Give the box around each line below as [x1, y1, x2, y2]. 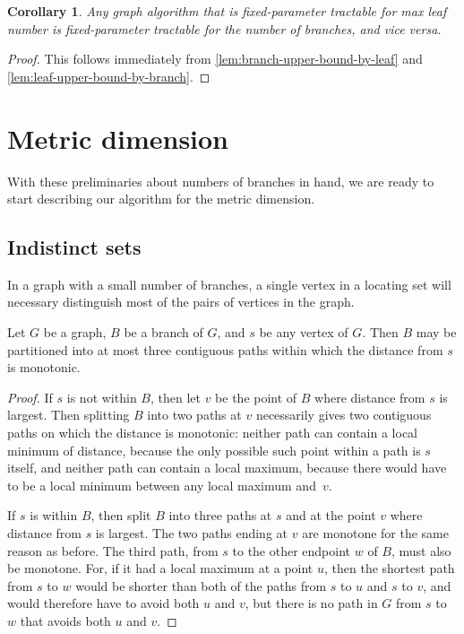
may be [416, 323, 457, 342]
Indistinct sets [7, 233, 142, 261]
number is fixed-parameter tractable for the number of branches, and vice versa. [7, 19, 442, 38]
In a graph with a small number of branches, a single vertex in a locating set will [7, 274, 451, 293]
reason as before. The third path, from [7, 541, 219, 560]
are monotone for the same [302, 524, 449, 543]
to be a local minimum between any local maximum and [7, 475, 316, 494]
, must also [391, 541, 451, 560]
